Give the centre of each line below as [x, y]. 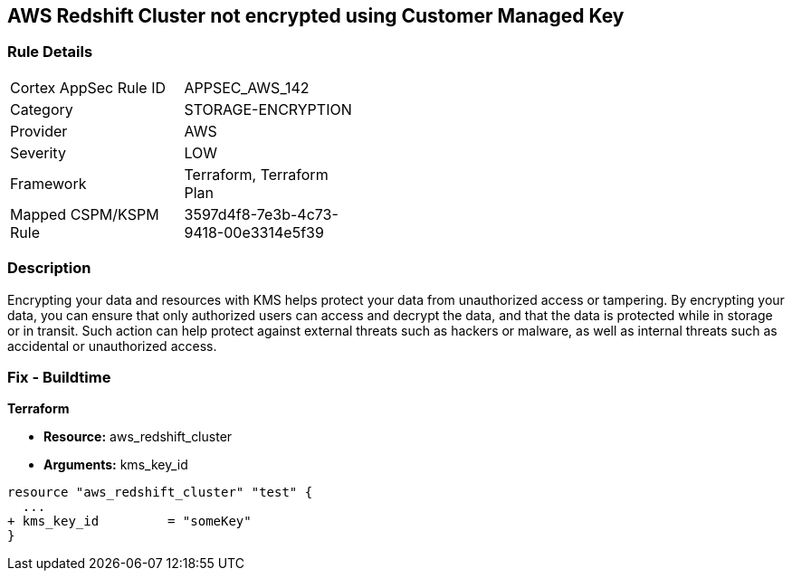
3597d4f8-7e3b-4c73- [261, 214]
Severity [38, 152]
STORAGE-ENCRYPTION [268, 109]
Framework [48, 183]
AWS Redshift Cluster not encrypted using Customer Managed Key [316, 16]
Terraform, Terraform [256, 174]
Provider [39, 131]
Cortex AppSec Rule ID [88, 87]
